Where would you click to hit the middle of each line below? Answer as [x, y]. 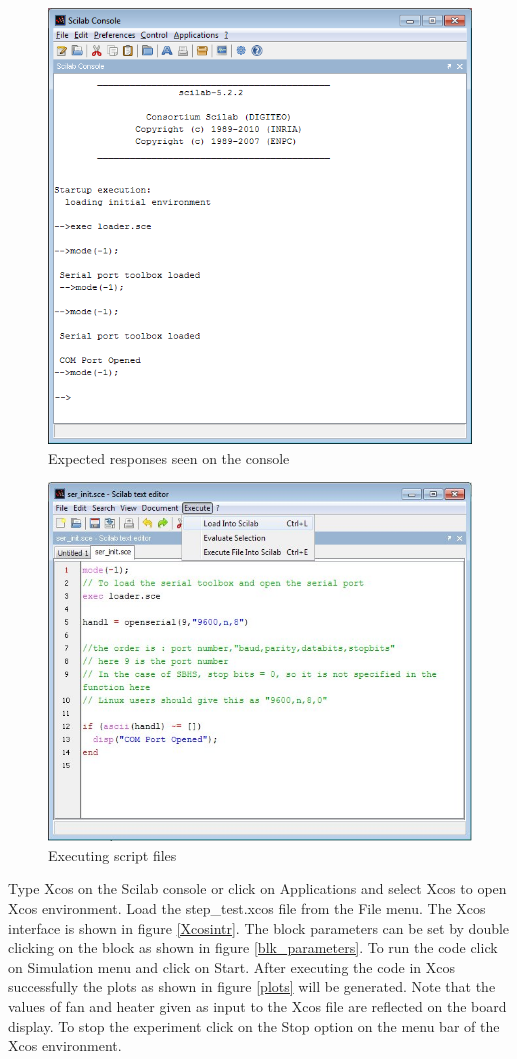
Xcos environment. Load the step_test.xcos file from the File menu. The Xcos [247, 908]
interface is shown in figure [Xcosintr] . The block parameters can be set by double [259, 927]
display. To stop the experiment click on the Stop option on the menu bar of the [254, 1025]
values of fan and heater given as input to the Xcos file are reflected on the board [257, 1005]
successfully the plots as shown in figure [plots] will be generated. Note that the [252, 986]
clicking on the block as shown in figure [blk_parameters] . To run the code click [253, 947]
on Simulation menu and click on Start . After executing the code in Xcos [232, 966]
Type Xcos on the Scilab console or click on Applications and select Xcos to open [257, 888]
